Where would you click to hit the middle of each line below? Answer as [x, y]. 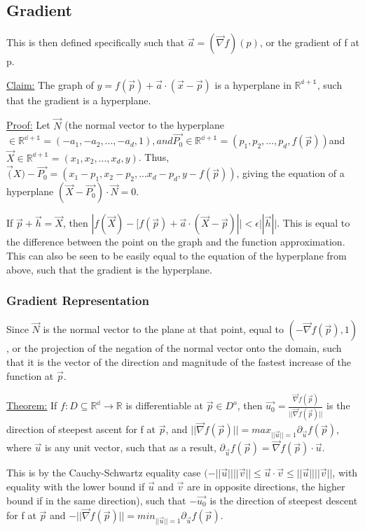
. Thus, [154, 157]
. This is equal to [314, 223]
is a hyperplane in [253, 84]
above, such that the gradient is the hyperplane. [109, 269]
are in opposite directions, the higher [266, 486]
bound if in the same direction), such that [96, 500]
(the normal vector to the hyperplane [144, 125]
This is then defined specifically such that [96, 42]
